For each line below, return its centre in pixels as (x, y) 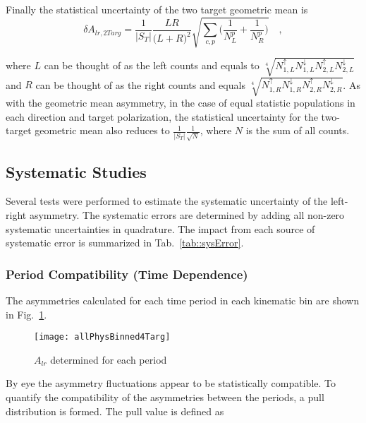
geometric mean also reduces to (102, 130)
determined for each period (109, 359)
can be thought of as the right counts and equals (140, 84)
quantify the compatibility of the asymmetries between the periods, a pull (165, 397)
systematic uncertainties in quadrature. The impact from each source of (160, 228)
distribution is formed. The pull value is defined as (115, 411)
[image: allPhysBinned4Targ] (102, 337)
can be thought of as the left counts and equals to (152, 65)
